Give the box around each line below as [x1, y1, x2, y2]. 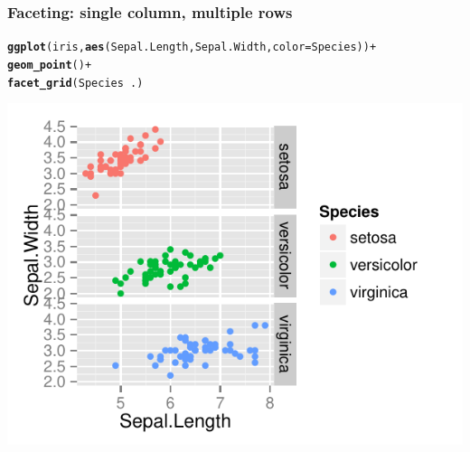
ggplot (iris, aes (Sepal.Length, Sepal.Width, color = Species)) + [7, 41, 377, 54]
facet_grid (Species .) [7, 76, 144, 89]
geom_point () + [7, 58, 92, 71]
